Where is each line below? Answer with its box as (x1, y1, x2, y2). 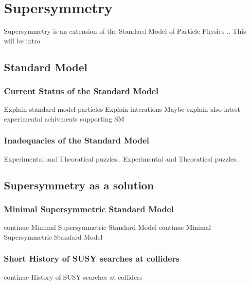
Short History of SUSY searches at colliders (4, 252, 179, 265)
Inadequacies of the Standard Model (4, 134, 149, 146)
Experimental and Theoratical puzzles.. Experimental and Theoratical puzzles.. (4, 153, 240, 163)
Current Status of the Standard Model (4, 85, 159, 97)
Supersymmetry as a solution (4, 177, 154, 192)
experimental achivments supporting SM (4, 113, 125, 123)
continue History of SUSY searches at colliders (4, 271, 143, 282)
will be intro (4, 35, 40, 45)
